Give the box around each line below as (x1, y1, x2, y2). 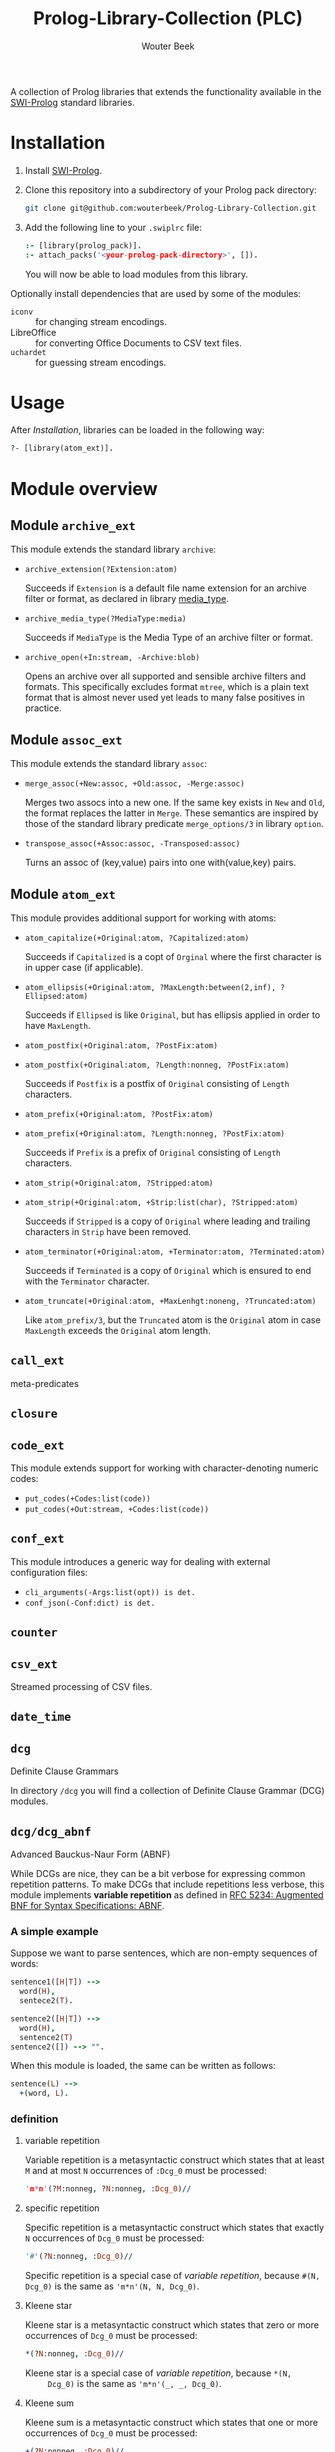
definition (10, 2112, 59, 2126)
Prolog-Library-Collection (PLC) (33, 7, 303, 30)
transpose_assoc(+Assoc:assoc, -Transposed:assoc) (24, 839, 241, 849)
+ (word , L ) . (19, 2088, 70, 2099)
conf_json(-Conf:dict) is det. (24, 1598, 156, 1608)
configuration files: (10, 1566, 88, 1578)
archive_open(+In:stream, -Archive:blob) (24, 653, 200, 663)
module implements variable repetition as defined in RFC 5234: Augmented (10, 1888, 324, 1901)
